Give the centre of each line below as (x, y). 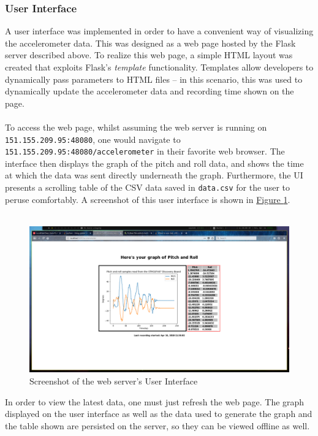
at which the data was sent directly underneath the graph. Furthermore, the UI (154, 175)
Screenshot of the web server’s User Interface (114, 381)
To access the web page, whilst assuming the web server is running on (136, 127)
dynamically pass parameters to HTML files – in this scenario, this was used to (154, 79)
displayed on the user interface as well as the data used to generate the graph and (159, 414)
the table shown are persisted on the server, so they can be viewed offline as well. (157, 425)
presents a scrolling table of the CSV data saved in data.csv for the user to (147, 187)
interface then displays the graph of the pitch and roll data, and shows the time (154, 163)
